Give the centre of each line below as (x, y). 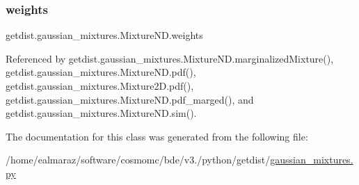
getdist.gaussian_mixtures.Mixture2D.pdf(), (100, 86)
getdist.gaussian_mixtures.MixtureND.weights (104, 35)
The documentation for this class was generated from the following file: (157, 136)
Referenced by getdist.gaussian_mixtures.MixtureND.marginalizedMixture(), (170, 58)
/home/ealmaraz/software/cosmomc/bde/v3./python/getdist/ (138, 160)
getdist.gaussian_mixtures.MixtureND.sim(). (101, 113)
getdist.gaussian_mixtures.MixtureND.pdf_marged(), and (130, 99)
